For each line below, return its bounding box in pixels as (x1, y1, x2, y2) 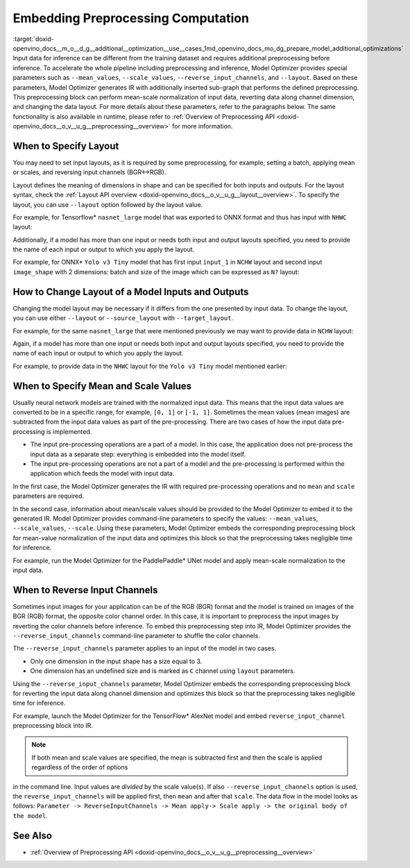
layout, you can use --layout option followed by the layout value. (12, 200, 203, 208)
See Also (12, 830, 52, 842)
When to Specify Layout (12, 140, 119, 152)
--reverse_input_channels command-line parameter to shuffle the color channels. (12, 631, 260, 640)
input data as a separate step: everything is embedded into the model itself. (30, 450, 246, 458)
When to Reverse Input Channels (12, 584, 158, 596)
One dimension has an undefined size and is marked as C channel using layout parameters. (30, 667, 296, 675)
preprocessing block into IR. (12, 721, 94, 730)
